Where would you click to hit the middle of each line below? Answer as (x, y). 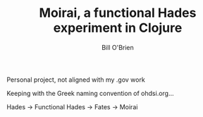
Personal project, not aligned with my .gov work (76, 80)
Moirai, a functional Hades (118, 13)
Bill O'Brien (118, 47)
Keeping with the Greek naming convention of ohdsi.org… (90, 93)
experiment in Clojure (118, 28)
